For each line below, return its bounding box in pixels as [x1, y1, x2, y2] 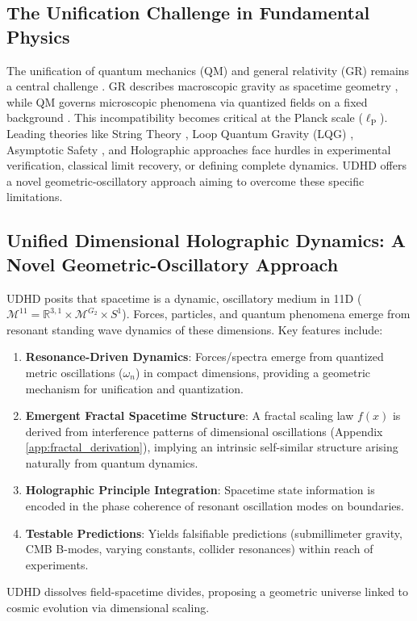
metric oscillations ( [25, 363, 123, 380]
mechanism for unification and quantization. [25, 380, 244, 397]
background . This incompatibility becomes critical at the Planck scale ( [6, 109, 363, 126]
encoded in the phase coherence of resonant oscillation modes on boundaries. [25, 497, 404, 514]
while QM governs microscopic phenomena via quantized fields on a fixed [6, 93, 368, 110]
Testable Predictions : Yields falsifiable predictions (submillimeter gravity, [25, 524, 402, 541]
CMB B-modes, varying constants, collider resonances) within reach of [25, 540, 373, 557]
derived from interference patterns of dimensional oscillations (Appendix [25, 422, 383, 439]
